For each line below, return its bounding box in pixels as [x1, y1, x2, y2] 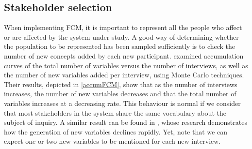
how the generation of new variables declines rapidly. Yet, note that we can [4, 126, 227, 136]
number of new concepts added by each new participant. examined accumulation [4, 50, 244, 60]
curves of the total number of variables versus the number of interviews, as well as [4, 60, 248, 70]
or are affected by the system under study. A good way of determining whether [4, 31, 239, 42]
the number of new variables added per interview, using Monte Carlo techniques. [4, 70, 244, 80]
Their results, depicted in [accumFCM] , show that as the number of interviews [4, 79, 237, 89]
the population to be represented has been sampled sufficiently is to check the [4, 41, 235, 51]
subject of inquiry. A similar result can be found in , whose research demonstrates [4, 117, 247, 127]
